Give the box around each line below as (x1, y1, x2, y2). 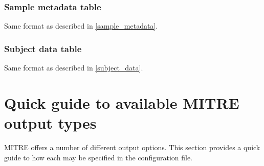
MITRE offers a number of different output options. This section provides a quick (4, 141, 260, 152)
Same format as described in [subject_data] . (4, 62, 143, 73)
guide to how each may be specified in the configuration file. (4, 152, 193, 162)
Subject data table (4, 42, 82, 55)
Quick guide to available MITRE (4, 92, 239, 113)
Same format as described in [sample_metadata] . (4, 20, 158, 31)
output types (4, 112, 97, 133)
